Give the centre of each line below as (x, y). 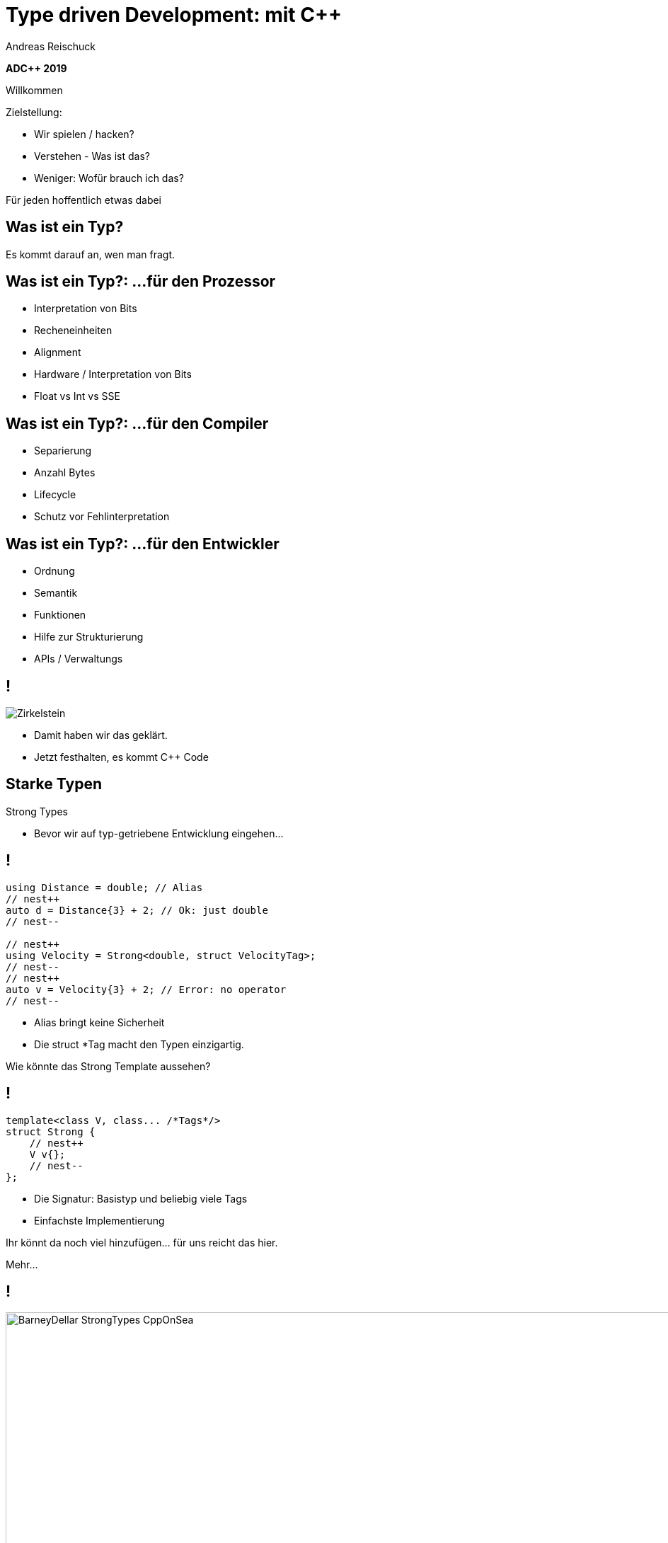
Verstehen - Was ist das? (92, 156)
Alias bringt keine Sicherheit (99, 1022)
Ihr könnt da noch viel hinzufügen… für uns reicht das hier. (142, 1242)
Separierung (63, 451)
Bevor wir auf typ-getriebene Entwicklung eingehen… (159, 833)
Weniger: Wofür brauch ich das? (109, 178)
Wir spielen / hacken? (84, 134)
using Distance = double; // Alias (104, 887)
